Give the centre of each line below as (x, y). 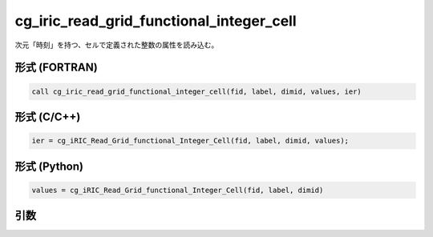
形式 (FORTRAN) (56, 68)
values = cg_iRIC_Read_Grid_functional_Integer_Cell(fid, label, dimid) (178, 190)
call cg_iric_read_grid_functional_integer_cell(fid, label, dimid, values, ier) (197, 91)
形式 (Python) (49, 166)
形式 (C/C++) (48, 116)
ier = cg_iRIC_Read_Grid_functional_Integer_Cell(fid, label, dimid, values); (190, 141)
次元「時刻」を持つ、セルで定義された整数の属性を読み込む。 (117, 45)
